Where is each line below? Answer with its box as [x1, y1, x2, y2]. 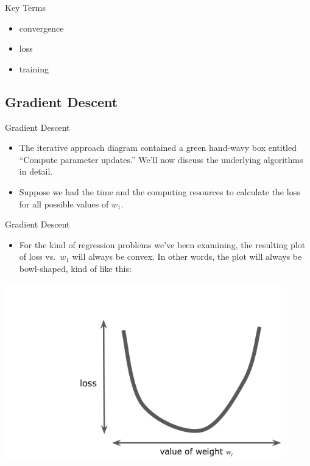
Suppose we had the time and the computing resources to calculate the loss [19, 185, 300, 198]
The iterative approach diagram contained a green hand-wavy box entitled [19, 141, 297, 154]
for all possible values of [19, 197, 109, 210]
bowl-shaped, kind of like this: [19, 262, 132, 274]
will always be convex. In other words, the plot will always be [72, 250, 302, 263]
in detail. [19, 165, 53, 178]
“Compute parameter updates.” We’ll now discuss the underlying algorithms [19, 153, 303, 165]
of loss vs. [19, 250, 56, 263]
